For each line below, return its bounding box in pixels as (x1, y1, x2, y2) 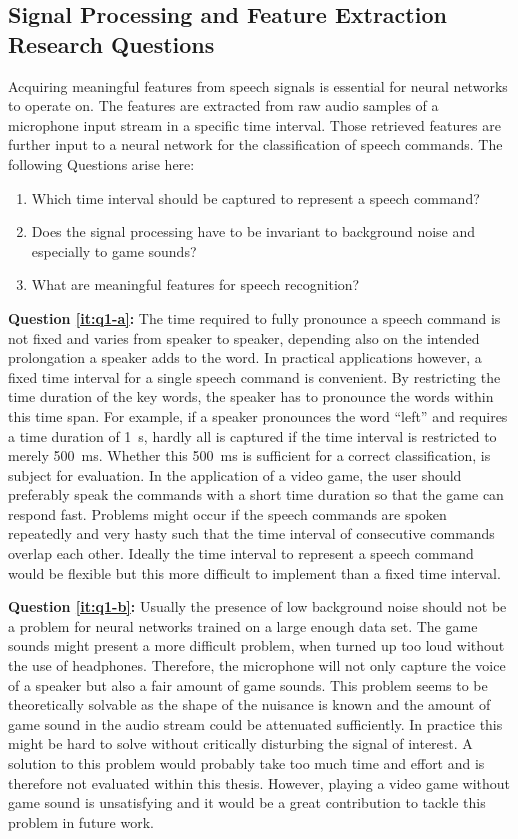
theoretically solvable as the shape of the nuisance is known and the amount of (8, 694, 491, 715)
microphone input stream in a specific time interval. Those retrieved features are (8, 114, 501, 135)
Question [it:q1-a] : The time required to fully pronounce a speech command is (8, 307, 501, 328)
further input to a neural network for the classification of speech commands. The (8, 134, 503, 155)
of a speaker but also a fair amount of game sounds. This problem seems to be (8, 674, 488, 695)
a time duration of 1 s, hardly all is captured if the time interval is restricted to (8, 425, 497, 446)
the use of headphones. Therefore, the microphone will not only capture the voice (8, 655, 506, 676)
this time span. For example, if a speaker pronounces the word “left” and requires (8, 405, 508, 426)
